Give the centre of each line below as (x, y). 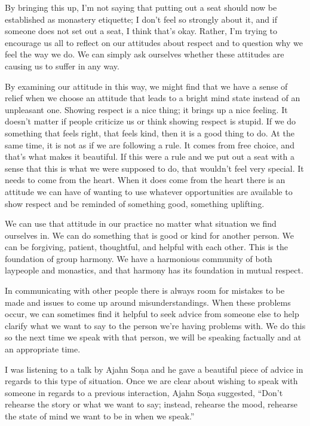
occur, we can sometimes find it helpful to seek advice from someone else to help (152, 314)
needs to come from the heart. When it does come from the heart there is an (145, 180)
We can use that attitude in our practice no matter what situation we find (141, 223)
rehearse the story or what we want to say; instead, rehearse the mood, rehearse (151, 404)
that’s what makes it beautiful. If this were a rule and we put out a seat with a (150, 156)
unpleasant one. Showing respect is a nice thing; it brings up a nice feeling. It (146, 109)
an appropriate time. (43, 349)
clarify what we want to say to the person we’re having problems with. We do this (155, 325)
